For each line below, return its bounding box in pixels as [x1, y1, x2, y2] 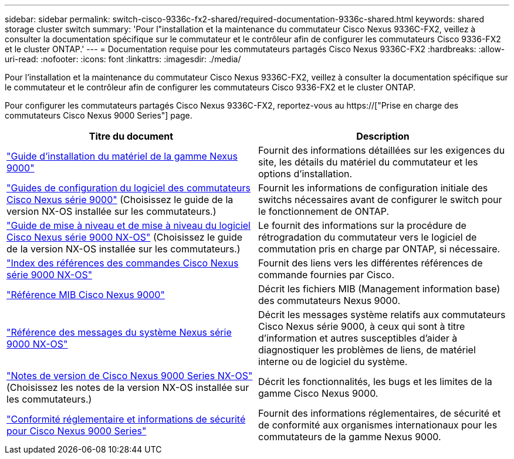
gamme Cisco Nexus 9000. [258, 387, 378, 399]
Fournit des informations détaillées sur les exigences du [258, 144, 505, 156]
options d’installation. [258, 168, 353, 180]
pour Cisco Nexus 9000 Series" [6, 425, 147, 437]
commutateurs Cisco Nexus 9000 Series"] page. [5, 110, 192, 120]
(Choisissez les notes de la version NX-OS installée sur [6, 382, 249, 393]
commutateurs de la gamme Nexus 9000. [258, 431, 441, 443]
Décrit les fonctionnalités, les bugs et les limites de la [258, 376, 492, 387]
